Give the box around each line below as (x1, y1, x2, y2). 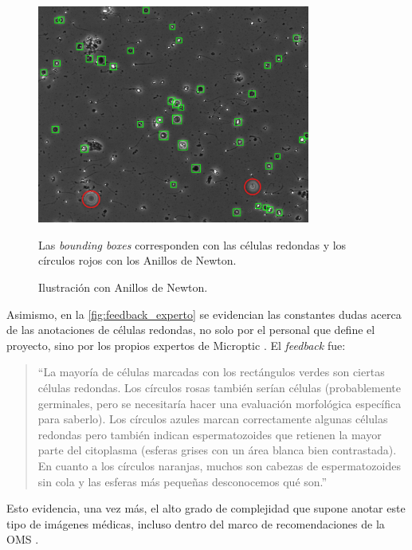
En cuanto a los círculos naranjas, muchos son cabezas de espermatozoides (37, 458, 401, 473)
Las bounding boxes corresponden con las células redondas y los (38, 236, 347, 253)
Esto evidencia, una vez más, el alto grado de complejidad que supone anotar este (6, 500, 406, 517)
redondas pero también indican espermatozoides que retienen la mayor (37, 426, 382, 442)
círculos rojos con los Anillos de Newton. (38, 252, 237, 269)
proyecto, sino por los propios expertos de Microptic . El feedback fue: (6, 336, 346, 353)
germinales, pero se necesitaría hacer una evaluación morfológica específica (37, 395, 402, 411)
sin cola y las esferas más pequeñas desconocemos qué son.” (37, 473, 328, 489)
